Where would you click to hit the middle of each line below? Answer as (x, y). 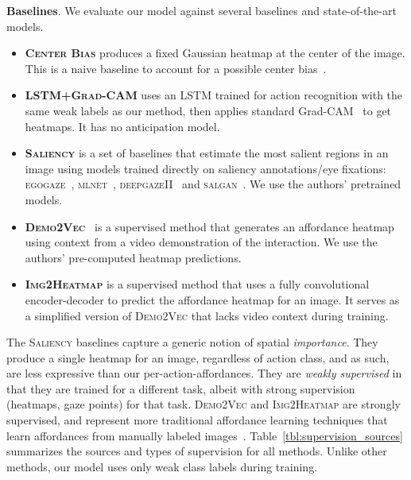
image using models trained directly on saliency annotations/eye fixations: (205, 168)
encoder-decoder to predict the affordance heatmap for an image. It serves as (212, 299)
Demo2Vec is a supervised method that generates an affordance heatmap (209, 226)
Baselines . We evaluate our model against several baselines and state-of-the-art (202, 10)
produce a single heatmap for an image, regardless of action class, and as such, (198, 357)
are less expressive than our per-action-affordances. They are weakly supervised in (204, 373)
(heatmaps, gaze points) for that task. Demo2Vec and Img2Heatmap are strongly (204, 404)
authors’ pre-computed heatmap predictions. (133, 257)
